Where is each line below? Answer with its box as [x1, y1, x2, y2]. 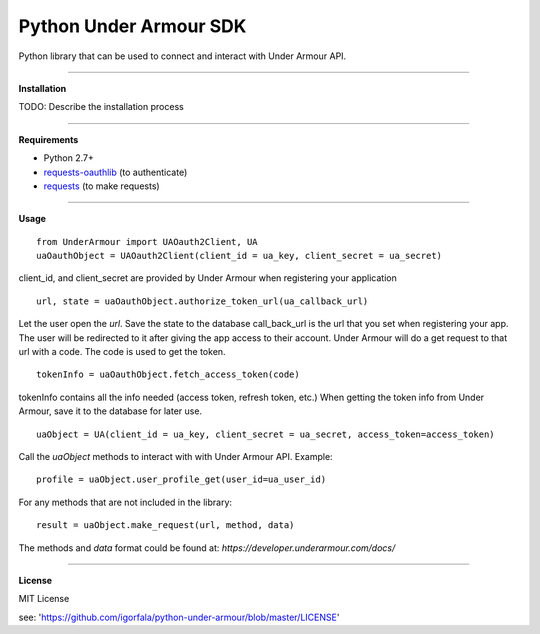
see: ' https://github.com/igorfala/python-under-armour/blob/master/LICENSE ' [18, 611, 340, 623]
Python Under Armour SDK [18, 15, 247, 37]
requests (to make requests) [43, 180, 160, 192]
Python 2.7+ [43, 152, 95, 164]
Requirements [18, 133, 79, 145]
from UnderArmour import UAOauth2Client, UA [36, 236, 259, 247]
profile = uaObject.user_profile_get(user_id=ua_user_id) [36, 474, 327, 485]
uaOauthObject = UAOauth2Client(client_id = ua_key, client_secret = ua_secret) [36, 250, 443, 262]
